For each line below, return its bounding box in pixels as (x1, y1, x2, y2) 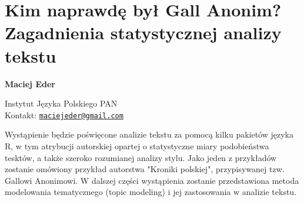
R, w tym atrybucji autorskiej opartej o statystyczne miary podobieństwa (5, 139, 269, 152)
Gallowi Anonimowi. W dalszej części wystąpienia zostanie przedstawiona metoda (5, 174, 299, 186)
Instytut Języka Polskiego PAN (5, 97, 118, 109)
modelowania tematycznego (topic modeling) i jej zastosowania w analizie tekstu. (5, 186, 297, 198)
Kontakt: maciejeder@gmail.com (5, 108, 123, 121)
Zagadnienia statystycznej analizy (5, 20, 282, 44)
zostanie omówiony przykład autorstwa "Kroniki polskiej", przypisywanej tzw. (5, 163, 285, 175)
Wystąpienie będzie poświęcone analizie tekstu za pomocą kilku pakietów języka (5, 128, 293, 141)
